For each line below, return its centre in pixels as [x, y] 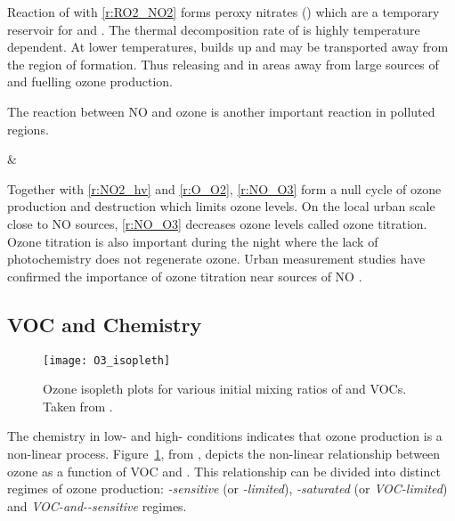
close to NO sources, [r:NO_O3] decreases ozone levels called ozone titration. [217, 223]
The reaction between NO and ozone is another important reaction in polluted [221, 111]
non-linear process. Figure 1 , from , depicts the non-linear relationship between [224, 453]
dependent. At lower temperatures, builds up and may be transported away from [228, 47]
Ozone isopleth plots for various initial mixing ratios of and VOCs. [225, 389]
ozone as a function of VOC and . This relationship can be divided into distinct [224, 471]
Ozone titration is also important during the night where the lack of [193, 241]
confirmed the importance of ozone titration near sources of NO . [185, 276]
